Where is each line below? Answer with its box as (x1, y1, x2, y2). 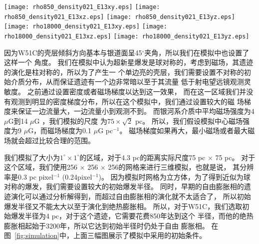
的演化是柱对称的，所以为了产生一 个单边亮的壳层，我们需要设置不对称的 (4, 66, 244, 77)
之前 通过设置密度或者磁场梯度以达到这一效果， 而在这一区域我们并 (27, 86, 247, 96)
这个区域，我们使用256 (4, 162, 77, 172)
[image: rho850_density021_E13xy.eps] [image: (4, 3, 160, 10)
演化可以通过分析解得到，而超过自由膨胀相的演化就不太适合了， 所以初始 (10, 191, 251, 201)
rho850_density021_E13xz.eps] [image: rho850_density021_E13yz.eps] (4, 13, 235, 20)
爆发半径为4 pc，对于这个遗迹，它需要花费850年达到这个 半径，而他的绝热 (10, 211, 254, 221)
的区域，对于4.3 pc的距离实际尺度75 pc (79, 152, 206, 162)
